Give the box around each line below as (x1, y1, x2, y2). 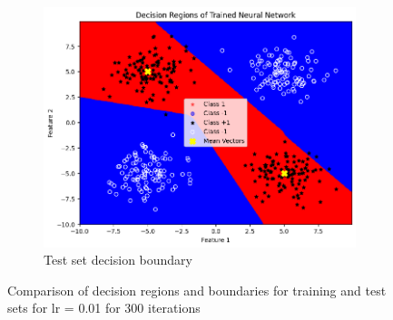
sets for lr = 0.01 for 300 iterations (7, 298, 201, 317)
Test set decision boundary (44, 250, 192, 269)
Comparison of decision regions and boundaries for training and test (7, 280, 387, 299)
